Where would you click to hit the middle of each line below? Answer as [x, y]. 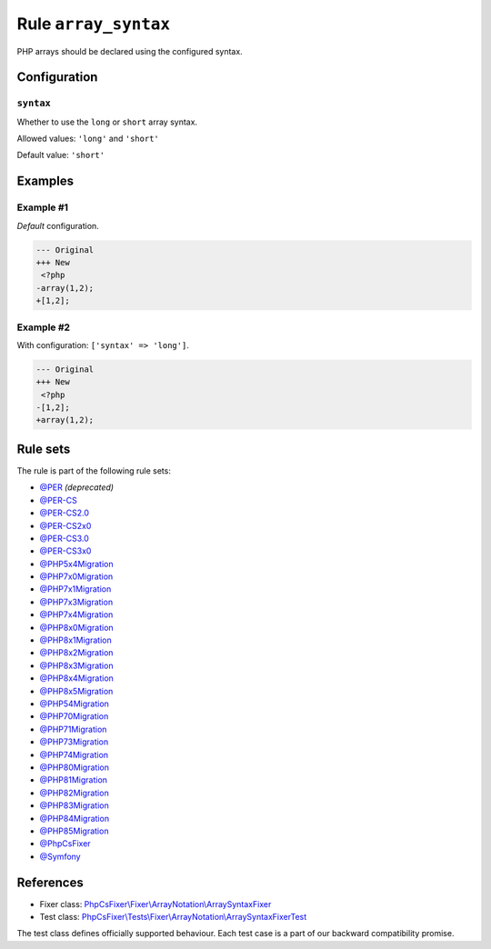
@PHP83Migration [74, 805]
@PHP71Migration [73, 729]
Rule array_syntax [94, 24]
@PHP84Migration [74, 818]
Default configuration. [58, 225]
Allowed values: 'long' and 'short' [88, 139]
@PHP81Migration [74, 780]
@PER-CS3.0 [65, 538]
